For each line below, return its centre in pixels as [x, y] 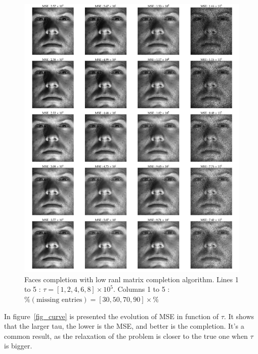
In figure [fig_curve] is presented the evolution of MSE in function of [112, 316]
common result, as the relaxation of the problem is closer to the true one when [126, 336]
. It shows [239, 316]
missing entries [59, 300]
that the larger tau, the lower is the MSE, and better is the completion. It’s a [124, 326]
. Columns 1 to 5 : [141, 289]
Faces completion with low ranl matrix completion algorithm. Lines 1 [132, 279]
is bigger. [18, 346]
